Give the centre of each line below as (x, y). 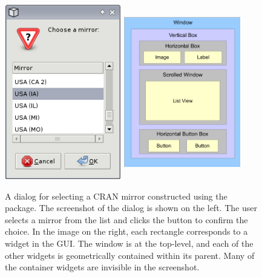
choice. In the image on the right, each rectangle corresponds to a (126, 231)
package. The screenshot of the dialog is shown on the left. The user (131, 208)
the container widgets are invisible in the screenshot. (102, 267)
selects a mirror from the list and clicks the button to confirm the (126, 219)
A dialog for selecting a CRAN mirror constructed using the (116, 196)
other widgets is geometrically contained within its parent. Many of (130, 255)
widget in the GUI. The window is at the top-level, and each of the (129, 243)
